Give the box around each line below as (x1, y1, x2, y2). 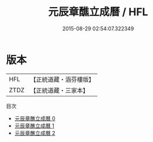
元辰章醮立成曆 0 (14, 115, 55, 122)
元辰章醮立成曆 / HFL (48, 5, 148, 19)
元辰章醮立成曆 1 (14, 122, 54, 129)
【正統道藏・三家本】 (30, 86, 89, 94)
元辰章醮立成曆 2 (14, 129, 55, 136)
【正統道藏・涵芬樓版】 (30, 75, 95, 84)
